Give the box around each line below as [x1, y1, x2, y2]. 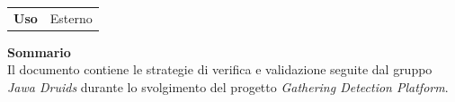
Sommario [7, 42, 71, 61]
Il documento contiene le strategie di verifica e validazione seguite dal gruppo [7, 60, 433, 79]
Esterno [49, 8, 93, 27]
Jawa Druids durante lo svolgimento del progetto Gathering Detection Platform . [7, 78, 449, 97]
